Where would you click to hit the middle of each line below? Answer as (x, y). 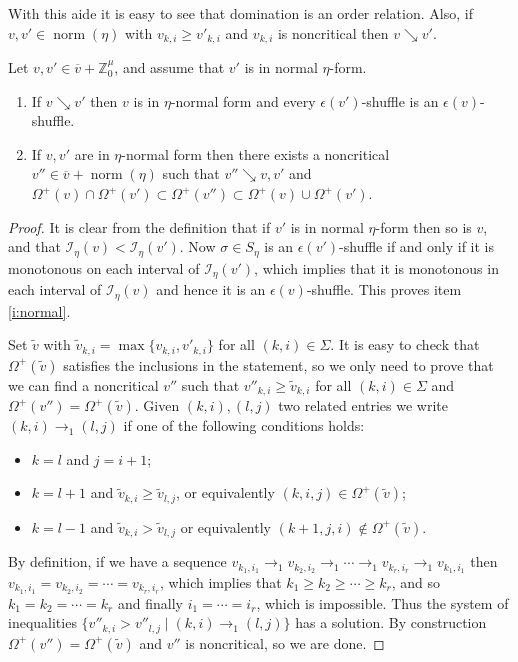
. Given (157, 405)
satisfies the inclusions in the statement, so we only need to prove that (278, 364)
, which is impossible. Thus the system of (382, 602)
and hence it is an (211, 289)
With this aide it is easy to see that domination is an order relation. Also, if (240, 13)
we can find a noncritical (83, 384)
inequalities (42, 622)
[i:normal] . (39, 310)
